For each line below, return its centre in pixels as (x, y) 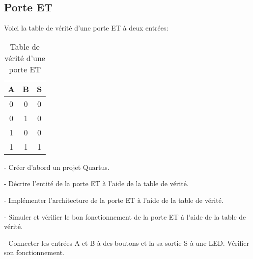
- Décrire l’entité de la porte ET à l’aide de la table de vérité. (96, 183)
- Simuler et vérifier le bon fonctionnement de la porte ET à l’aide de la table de (125, 216)
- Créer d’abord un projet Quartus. (57, 167)
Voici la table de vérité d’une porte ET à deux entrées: (86, 28)
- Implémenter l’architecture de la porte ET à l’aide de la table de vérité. (114, 200)
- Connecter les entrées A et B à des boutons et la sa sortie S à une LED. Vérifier (127, 243)
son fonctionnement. (34, 252)
